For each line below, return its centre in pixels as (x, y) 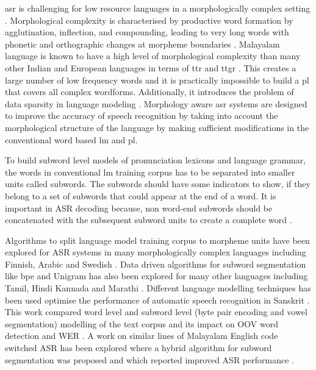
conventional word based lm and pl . (71, 139)
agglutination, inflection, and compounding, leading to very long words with (147, 32)
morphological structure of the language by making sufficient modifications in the (157, 127)
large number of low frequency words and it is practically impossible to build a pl (157, 80)
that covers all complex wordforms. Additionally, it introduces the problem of (149, 92)
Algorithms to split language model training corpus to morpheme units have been (157, 240)
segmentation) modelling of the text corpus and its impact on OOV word (142, 323)
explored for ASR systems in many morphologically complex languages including (156, 252)
